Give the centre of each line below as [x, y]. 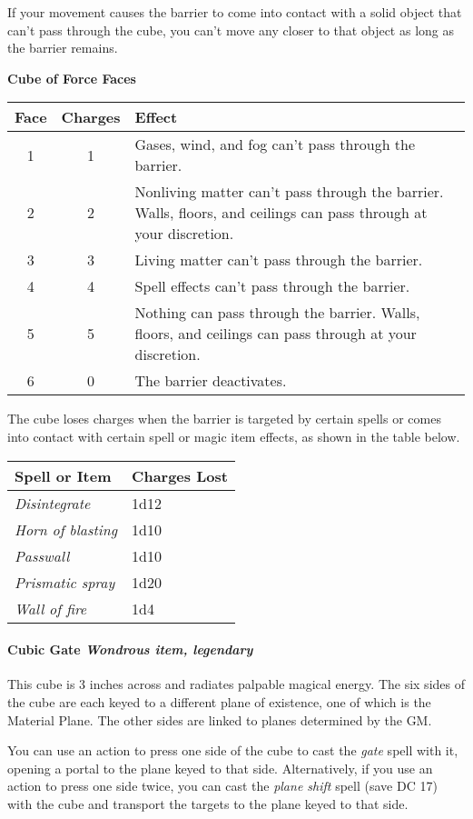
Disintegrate [53, 503]
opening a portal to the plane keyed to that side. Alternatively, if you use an [220, 768]
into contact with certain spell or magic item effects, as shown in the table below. [234, 436]
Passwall [42, 555]
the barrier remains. [63, 48]
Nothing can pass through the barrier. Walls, [277, 313]
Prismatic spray [65, 582]
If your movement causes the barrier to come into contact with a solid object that [235, 12]
